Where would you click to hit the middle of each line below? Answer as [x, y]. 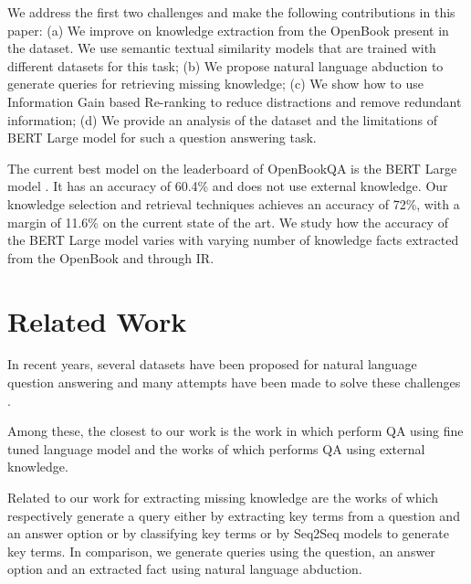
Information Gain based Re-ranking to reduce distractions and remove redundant [235, 101]
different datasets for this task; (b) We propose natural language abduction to [225, 65]
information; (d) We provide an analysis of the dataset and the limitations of [222, 119]
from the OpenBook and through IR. [111, 257]
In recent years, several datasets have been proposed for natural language [212, 364]
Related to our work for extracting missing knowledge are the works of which [223, 497]
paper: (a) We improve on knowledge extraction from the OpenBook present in [228, 30]
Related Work [97, 320]
